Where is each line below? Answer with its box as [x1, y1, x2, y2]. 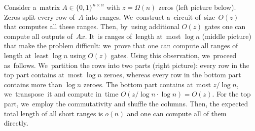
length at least [4, 50, 49, 60]
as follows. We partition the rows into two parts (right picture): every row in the [4, 60, 250, 70]
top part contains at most [4, 69, 83, 80]
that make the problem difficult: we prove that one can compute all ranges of [4, 40, 238, 51]
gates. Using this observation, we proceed [110, 50, 237, 60]
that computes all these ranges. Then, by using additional [4, 21, 180, 32]
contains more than [4, 79, 62, 89]
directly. [4, 118, 29, 128]
